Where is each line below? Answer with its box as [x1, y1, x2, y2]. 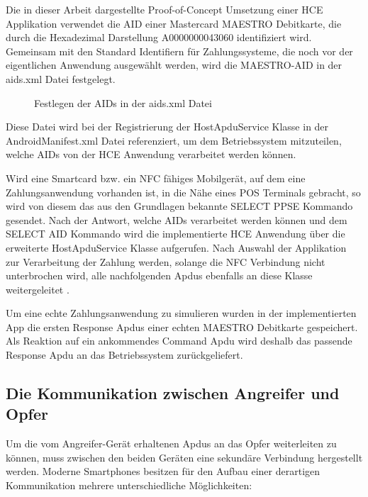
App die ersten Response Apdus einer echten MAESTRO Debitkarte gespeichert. [6, 319, 358, 334]
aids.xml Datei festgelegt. [6, 71, 116, 86]
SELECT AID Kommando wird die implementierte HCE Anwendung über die [6, 226, 345, 241]
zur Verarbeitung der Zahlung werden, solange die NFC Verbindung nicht [6, 254, 325, 269]
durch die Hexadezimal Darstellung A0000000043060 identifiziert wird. [6, 30, 312, 45]
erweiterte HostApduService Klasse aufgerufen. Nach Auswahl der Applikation [6, 240, 347, 255]
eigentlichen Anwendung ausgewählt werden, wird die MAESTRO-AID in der [6, 57, 342, 72]
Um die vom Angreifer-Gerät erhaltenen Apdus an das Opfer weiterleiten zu [6, 436, 337, 451]
